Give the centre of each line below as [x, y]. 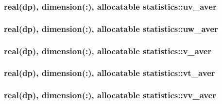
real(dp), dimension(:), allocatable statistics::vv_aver [110, 95]
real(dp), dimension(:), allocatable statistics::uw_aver [111, 28]
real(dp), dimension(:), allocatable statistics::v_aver [108, 51]
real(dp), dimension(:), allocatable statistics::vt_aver [110, 73]
